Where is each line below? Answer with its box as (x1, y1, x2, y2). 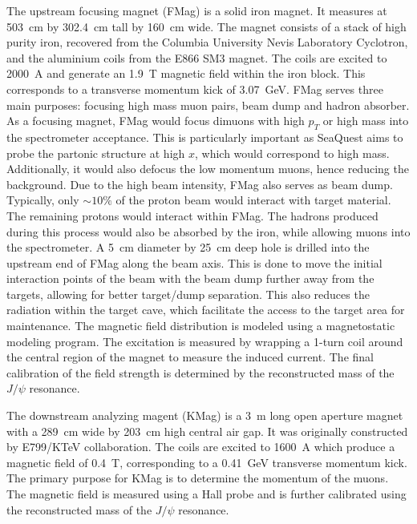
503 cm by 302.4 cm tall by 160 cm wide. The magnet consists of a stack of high (6, 18, 407, 34)
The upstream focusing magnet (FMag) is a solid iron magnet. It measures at (6, 2, 387, 18)
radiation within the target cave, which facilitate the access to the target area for (6, 301, 405, 318)
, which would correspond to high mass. (195, 144, 390, 161)
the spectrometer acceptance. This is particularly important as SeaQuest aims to (6, 128, 403, 145)
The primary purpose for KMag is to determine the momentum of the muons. (6, 470, 389, 486)
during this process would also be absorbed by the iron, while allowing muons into (6, 223, 411, 240)
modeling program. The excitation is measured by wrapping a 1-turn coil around (6, 333, 403, 349)
